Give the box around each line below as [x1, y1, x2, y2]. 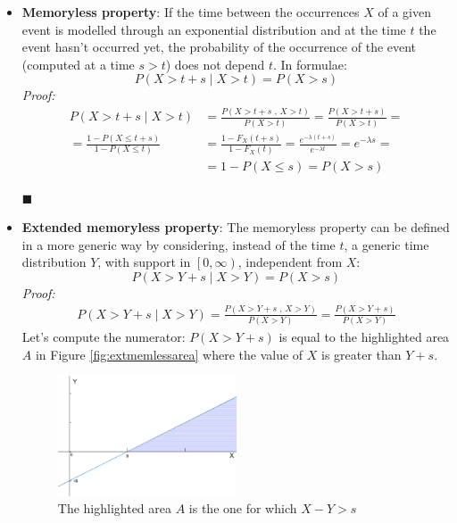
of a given [378, 3, 431, 21]
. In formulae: [273, 54, 347, 73]
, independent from [237, 253, 343, 271]
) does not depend [165, 54, 265, 73]
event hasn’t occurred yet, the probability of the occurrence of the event [21, 37, 417, 56]
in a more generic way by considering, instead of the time [21, 235, 336, 253]
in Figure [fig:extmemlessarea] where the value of [35, 345, 303, 363]
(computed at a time [21, 54, 135, 73]
